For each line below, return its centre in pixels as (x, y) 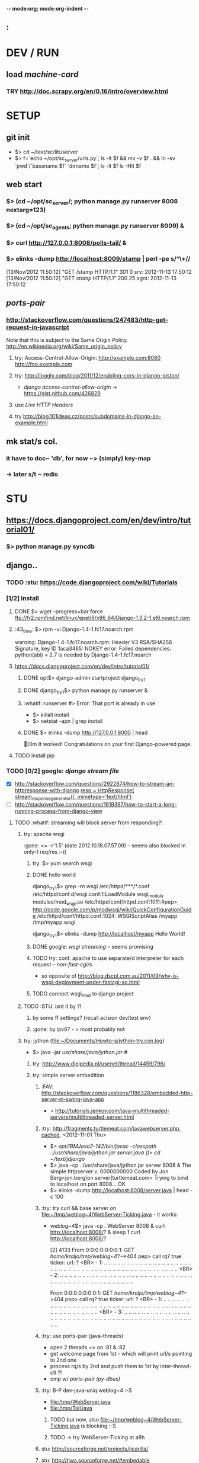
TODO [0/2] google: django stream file (63, 771)
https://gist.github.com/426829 (62, 393)
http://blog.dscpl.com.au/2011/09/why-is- (129, 976)
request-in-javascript (38, 327)
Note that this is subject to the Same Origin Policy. (67, 340)
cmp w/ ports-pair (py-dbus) (85, 1379)
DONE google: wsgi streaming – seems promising (93, 946)
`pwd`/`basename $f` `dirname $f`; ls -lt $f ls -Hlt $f (78, 166)
